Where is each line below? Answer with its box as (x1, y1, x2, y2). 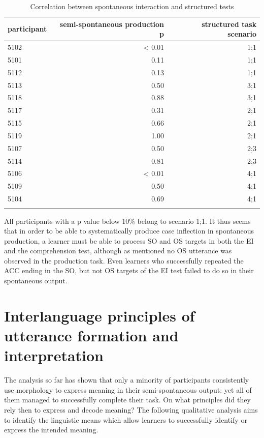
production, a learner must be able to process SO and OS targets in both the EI (4, 235, 254, 246)
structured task (202, 18, 256, 29)
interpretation (4, 345, 104, 366)
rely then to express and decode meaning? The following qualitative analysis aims (4, 404, 258, 415)
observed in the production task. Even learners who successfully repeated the (4, 255, 244, 266)
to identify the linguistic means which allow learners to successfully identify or (4, 414, 247, 425)
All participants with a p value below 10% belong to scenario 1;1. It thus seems (4, 215, 251, 226)
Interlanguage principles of (4, 305, 195, 326)
